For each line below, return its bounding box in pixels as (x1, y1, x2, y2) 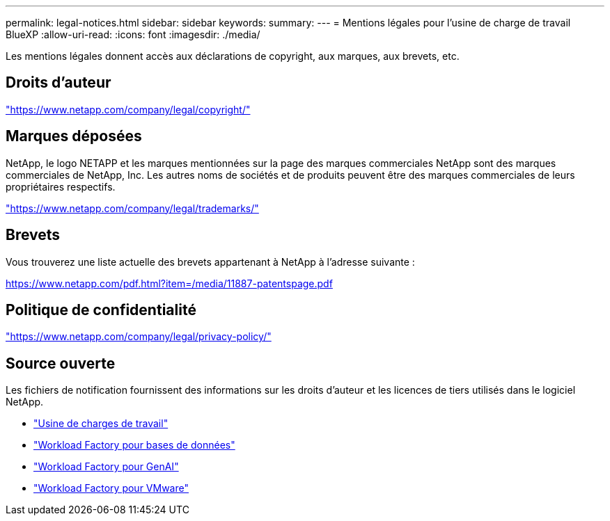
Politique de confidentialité (6, 300, 196, 319)
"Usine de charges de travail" (33, 417, 169, 430)
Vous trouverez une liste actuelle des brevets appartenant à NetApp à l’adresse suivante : (6, 255, 415, 268)
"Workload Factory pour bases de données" (33, 439, 235, 451)
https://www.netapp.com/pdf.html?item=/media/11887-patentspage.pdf (6, 277, 333, 289)
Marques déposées (6, 127, 142, 145)
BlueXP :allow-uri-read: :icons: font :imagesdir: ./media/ (6, 29, 260, 40)
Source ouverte (6, 354, 116, 372)
